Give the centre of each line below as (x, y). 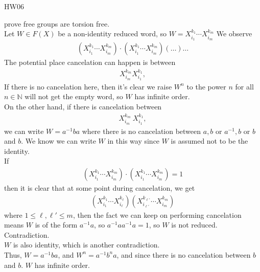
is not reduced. (194, 225)
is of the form (56, 225)
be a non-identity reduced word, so (112, 33)
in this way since (134, 141)
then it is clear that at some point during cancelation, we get (100, 187)
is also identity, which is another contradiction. (86, 245)
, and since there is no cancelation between (184, 254)
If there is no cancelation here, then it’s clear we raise (88, 86)
